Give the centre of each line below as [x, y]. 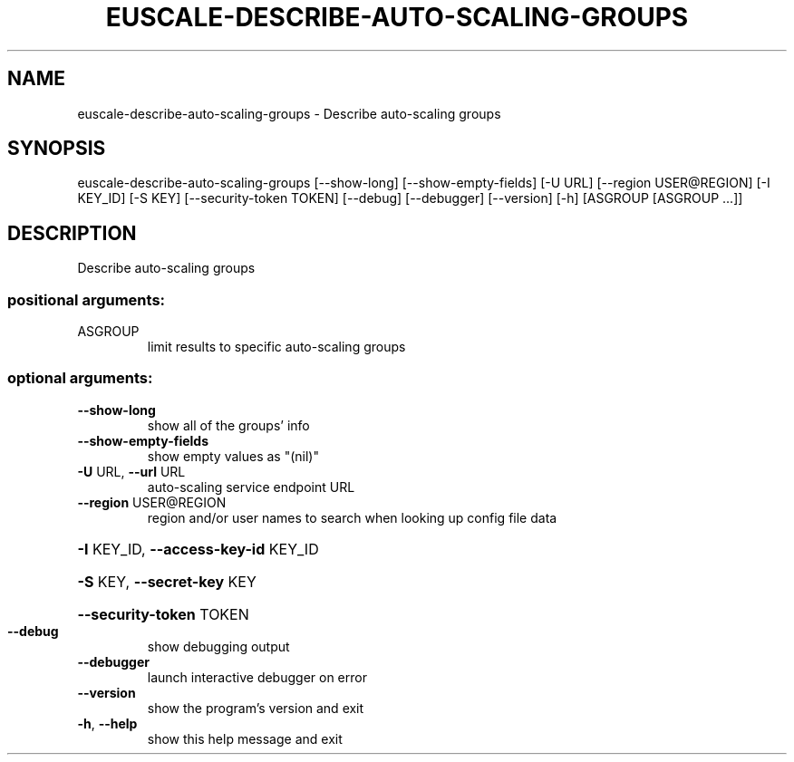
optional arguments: [80, 378]
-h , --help [107, 723]
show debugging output [218, 646]
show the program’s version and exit [256, 708]
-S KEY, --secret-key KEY [167, 581]
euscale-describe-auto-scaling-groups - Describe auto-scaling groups [289, 113]
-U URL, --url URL [131, 471]
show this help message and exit [245, 738]
